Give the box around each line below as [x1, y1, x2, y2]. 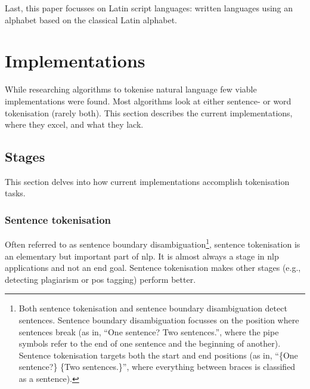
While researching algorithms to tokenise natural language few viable [5, 83, 257, 95]
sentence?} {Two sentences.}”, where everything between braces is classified [18, 360, 296, 373]
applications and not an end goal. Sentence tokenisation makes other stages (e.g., [5, 261, 301, 274]
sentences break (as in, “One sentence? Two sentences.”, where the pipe [18, 325, 279, 338]
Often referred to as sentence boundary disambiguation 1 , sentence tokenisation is [5, 236, 300, 250]
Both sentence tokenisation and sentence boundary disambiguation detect [18, 302, 287, 314]
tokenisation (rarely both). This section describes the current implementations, [5, 106, 293, 119]
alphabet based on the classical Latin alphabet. [5, 13, 178, 26]
